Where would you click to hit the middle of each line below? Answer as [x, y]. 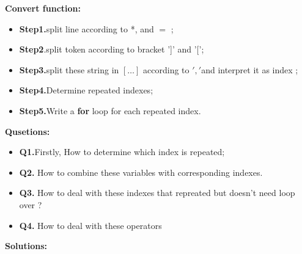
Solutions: [26, 246]
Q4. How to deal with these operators [90, 225]
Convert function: [43, 8]
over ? [31, 204]
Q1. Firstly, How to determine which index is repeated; [122, 152]
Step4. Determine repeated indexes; [86, 90]
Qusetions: [28, 131]
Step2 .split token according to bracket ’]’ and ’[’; [112, 49]
